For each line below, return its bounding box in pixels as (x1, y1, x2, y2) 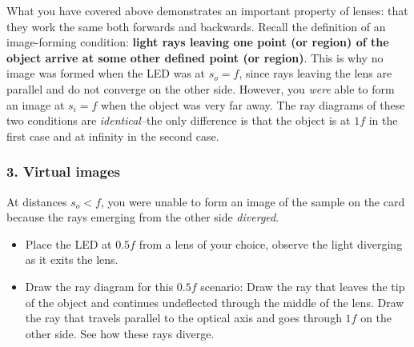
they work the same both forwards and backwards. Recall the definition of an (6, 18, 386, 34)
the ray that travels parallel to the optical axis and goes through (25, 309, 342, 326)
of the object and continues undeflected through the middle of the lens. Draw (25, 293, 404, 310)
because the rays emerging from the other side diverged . (6, 209, 279, 225)
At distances (6, 193, 67, 209)
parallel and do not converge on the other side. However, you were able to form (6, 80, 395, 97)
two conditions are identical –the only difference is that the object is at (6, 112, 351, 129)
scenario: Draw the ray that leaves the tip (200, 277, 405, 294)
